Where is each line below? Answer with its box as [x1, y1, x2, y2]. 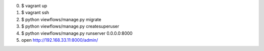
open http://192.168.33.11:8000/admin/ [21, 37, 98, 43]
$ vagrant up [21, 3, 47, 8]
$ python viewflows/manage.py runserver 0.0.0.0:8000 [21, 30, 133, 36]
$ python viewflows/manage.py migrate [21, 16, 102, 22]
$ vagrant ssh [21, 10, 49, 16]
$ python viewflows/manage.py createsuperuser [21, 24, 119, 29]
